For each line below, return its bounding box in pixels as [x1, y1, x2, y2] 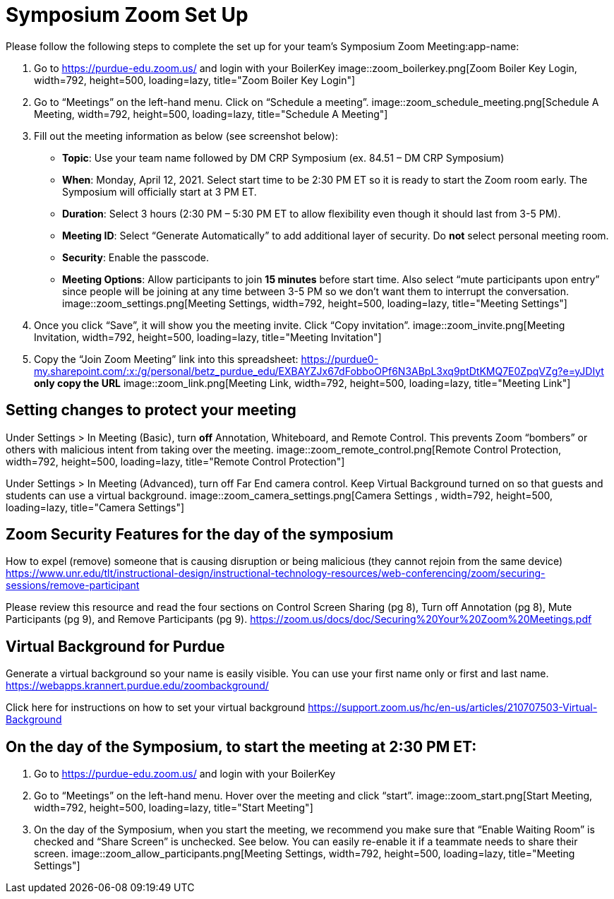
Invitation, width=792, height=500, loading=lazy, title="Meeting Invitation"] [34, 331, 382, 343]
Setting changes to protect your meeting [6, 401, 296, 419]
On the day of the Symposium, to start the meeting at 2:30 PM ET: [6, 737, 477, 756]
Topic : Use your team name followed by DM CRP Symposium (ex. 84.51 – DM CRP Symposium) [62, 151, 505, 164]
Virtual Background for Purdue [6, 637, 225, 655]
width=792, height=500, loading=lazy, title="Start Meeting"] [34, 802, 313, 814]
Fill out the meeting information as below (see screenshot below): [34, 129, 338, 142]
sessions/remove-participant [6, 579, 140, 592]
